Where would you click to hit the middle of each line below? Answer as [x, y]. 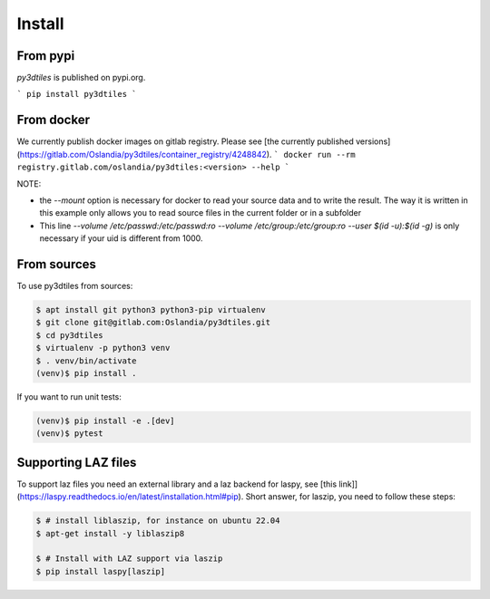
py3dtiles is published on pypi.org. [81, 78]
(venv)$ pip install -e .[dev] [106, 420]
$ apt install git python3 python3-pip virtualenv [151, 309]
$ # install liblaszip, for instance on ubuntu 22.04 [158, 521]
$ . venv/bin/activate [86, 361]
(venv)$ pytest [69, 434]
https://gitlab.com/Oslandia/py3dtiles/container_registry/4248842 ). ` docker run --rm [187, 154]
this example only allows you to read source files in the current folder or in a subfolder [201, 213]
